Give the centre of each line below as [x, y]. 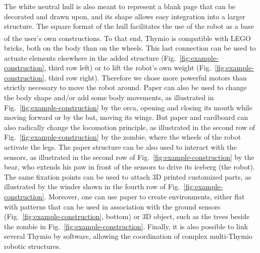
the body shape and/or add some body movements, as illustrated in [109, 97]
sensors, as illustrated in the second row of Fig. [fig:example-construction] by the [129, 157]
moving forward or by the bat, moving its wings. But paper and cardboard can [126, 117]
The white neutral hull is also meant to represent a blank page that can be [120, 6]
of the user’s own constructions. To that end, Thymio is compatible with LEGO [128, 38]
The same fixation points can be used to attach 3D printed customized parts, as [128, 176]
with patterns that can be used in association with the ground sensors [112, 206]
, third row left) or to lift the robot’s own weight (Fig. [128, 68]
